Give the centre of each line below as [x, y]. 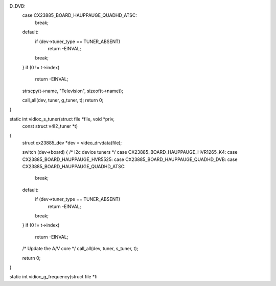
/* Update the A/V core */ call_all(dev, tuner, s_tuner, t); [80, 249]
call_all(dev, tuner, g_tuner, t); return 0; [63, 100]
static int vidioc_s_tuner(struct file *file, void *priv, [62, 119]
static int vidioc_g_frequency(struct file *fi [54, 277]
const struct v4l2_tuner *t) [50, 126]
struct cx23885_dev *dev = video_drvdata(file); [72, 142]
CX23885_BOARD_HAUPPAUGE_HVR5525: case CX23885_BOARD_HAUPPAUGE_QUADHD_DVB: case [130, 159]
